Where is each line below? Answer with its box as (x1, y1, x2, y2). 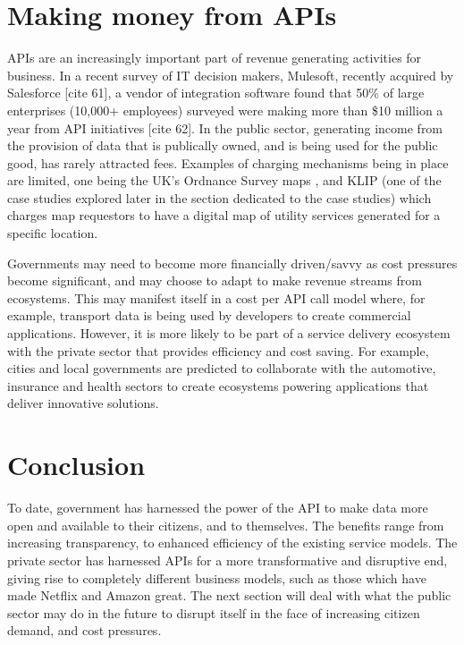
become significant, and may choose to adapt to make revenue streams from (7, 271, 422, 290)
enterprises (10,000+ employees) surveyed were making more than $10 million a (7, 100, 443, 119)
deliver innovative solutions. (7, 394, 159, 412)
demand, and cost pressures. (7, 621, 162, 640)
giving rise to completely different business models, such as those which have (7, 568, 426, 587)
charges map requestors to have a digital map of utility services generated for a (7, 206, 441, 225)
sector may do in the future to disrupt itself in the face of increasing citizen (7, 603, 420, 622)
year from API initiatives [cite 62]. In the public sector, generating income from (7, 118, 443, 137)
